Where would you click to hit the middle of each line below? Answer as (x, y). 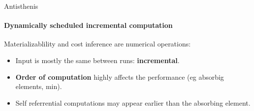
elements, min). (39, 86)
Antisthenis (21, 6)
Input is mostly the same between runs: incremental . (97, 60)
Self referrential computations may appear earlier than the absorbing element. (133, 102)
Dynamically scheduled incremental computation (88, 25)
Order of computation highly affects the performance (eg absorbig (120, 77)
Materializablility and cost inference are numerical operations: (97, 44)
